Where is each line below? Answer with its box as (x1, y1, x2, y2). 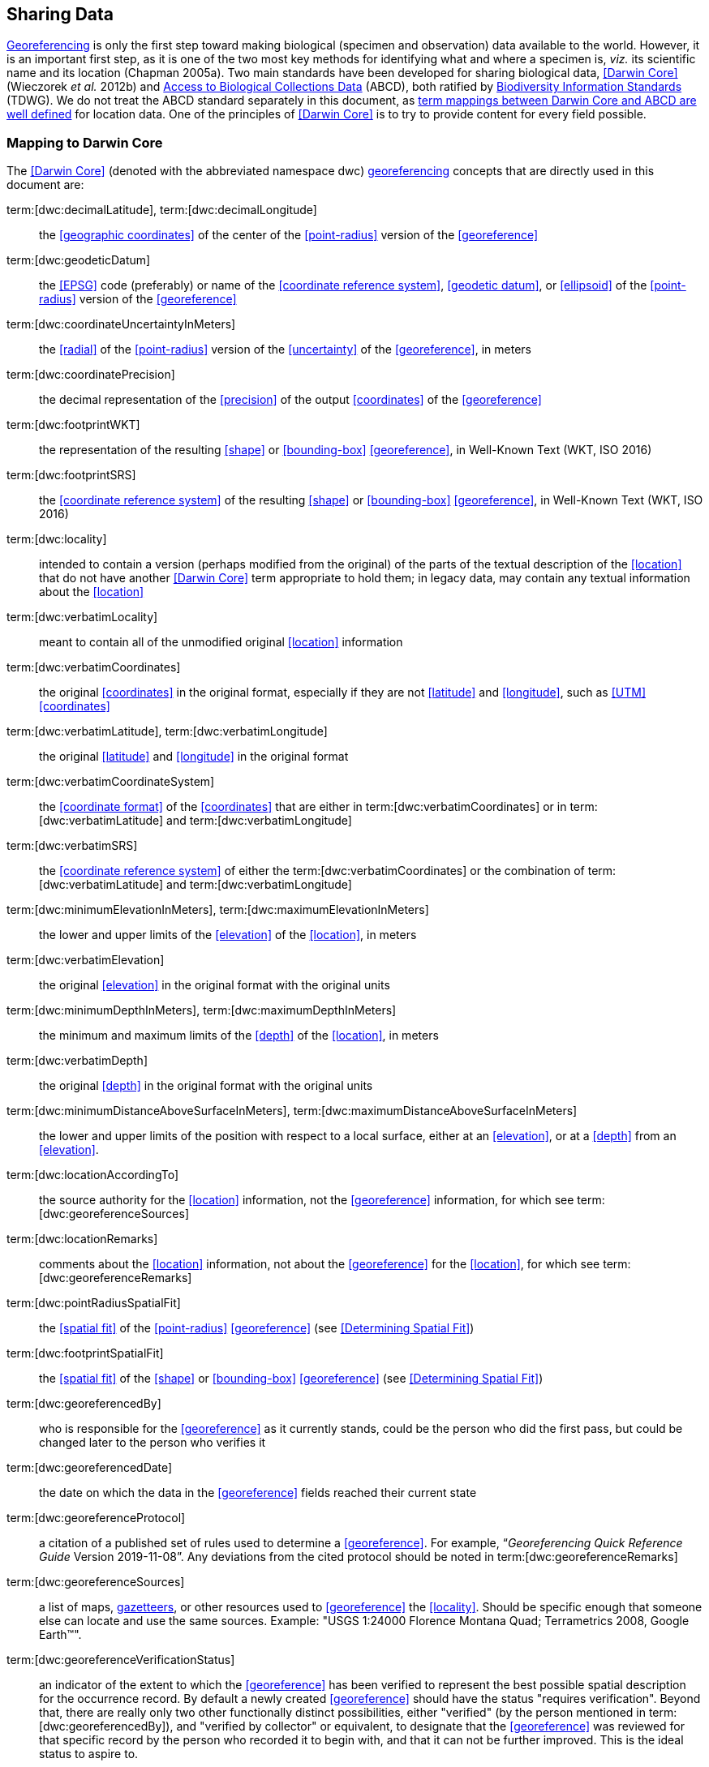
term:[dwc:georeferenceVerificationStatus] (6, 1653, 235, 1667)
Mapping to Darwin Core (6, 134, 163, 151)
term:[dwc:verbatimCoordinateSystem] (6, 774, 215, 789)
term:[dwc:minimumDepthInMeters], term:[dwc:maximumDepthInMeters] (6, 1003, 397, 1018)
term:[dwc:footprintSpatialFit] (6, 1346, 164, 1361)
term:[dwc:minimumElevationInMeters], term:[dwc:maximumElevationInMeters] (6, 903, 429, 917)
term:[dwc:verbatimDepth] (6, 1053, 148, 1068)
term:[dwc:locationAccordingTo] (6, 1168, 179, 1182)
